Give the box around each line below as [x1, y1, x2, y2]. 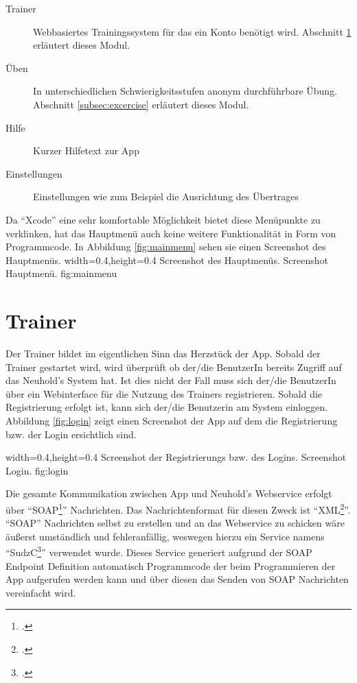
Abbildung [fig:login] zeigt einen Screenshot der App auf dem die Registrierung [5, 414, 338, 427]
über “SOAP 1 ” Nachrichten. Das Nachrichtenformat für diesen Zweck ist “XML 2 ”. [5, 500, 350, 516]
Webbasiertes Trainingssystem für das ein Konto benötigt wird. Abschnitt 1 [33, 24, 352, 38]
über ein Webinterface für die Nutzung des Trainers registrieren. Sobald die [5, 386, 323, 400]
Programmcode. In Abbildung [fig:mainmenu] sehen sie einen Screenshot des [5, 239, 326, 254]
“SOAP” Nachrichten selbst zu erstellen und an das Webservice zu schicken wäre [5, 516, 345, 530]
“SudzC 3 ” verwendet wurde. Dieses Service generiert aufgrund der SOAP [5, 543, 312, 560]
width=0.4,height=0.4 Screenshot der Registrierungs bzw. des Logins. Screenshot [5, 450, 347, 464]
